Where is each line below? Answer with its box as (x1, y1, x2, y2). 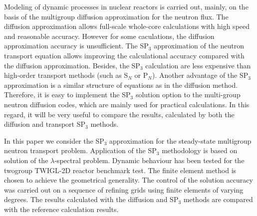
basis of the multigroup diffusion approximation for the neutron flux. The (4, 11, 229, 21)
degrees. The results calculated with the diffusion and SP (4, 194, 179, 205)
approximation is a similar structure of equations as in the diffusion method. (4, 79, 238, 90)
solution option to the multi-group (135, 89, 241, 100)
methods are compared (183, 194, 253, 205)
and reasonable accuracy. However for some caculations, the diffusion (4, 30, 215, 41)
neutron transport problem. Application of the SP (4, 145, 157, 156)
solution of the (4, 155, 48, 165)
